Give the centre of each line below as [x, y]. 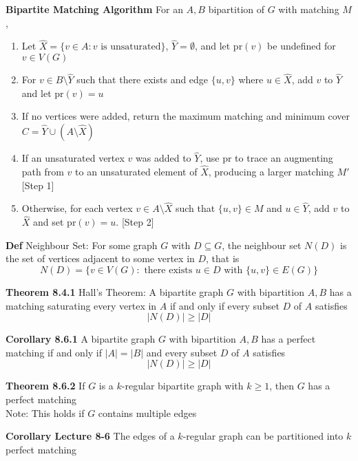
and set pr [55, 222]
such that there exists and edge [143, 79]
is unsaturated [131, 47]
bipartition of [236, 9]
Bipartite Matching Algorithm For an [94, 9]
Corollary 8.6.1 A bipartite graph [81, 339]
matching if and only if [54, 352]
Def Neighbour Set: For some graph [82, 245]
